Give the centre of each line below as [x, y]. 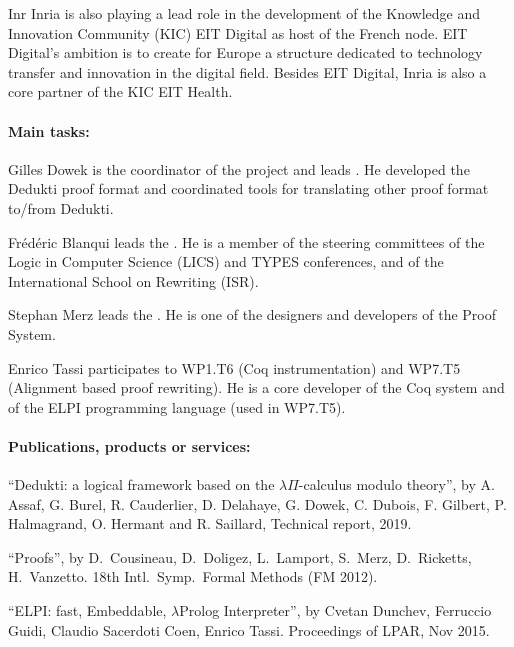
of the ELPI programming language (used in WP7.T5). [177, 406]
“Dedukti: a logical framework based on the [141, 484]
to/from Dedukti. [61, 207]
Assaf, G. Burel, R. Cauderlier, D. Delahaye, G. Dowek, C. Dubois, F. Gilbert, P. [257, 503]
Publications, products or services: [129, 445]
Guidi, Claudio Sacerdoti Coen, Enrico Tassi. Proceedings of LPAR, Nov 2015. [249, 629]
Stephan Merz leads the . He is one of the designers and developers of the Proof [252, 314]
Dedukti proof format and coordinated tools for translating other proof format [248, 188]
